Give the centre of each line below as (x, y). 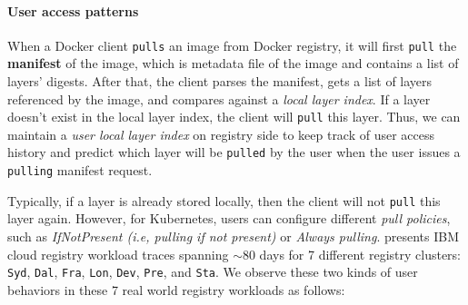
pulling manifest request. (80, 170)
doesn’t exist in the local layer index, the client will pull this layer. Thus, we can (234, 117)
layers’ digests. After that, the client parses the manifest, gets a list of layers (220, 81)
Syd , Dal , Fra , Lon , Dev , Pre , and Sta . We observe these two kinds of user (213, 272)
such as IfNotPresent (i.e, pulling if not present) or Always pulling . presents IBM (233, 236)
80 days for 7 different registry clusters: (351, 254)
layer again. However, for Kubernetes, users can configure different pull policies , (229, 218)
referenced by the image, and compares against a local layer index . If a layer (219, 98)
